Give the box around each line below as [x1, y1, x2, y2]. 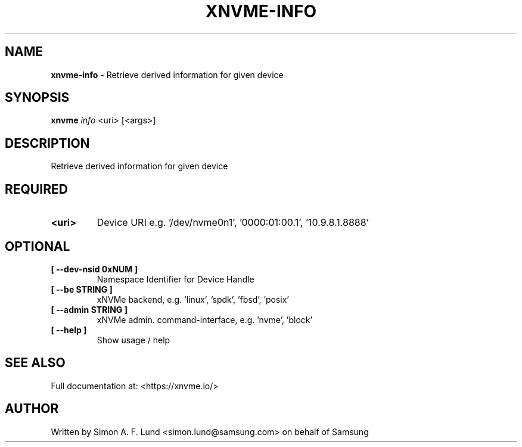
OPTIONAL [5, 238, 70, 254]
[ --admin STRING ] [51, 304, 128, 315]
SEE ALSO [5, 355, 66, 371]
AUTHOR [5, 401, 59, 417]
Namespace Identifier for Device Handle [97, 274, 254, 284]
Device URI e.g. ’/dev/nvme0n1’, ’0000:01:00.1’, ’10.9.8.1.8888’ [97, 216, 369, 229]
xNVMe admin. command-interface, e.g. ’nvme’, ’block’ [97, 314, 313, 325]
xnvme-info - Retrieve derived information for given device [51, 69, 284, 80]
